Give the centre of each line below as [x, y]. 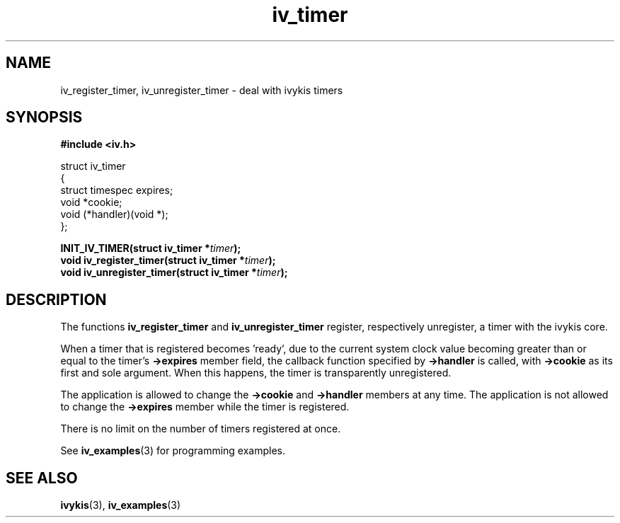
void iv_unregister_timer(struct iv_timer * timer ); [174, 272]
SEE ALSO [42, 478]
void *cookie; [91, 202]
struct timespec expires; [117, 190]
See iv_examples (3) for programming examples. [173, 451]
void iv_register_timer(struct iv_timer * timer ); [168, 260]
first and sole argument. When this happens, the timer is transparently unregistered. [256, 373]
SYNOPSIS [44, 117]
